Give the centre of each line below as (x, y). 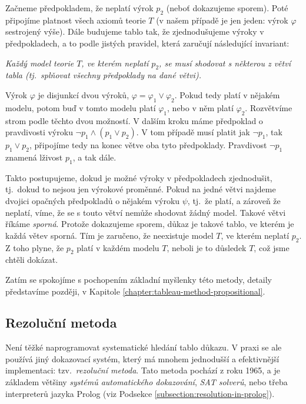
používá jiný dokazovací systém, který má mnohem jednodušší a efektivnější (142, 358)
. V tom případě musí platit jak (193, 132)
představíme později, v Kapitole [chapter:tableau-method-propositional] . (135, 291)
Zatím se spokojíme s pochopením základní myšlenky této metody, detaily (139, 279)
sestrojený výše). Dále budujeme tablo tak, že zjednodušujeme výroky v (135, 31)
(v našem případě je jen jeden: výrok (222, 20)
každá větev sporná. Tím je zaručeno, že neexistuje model (109, 235)
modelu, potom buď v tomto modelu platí (81, 107)
